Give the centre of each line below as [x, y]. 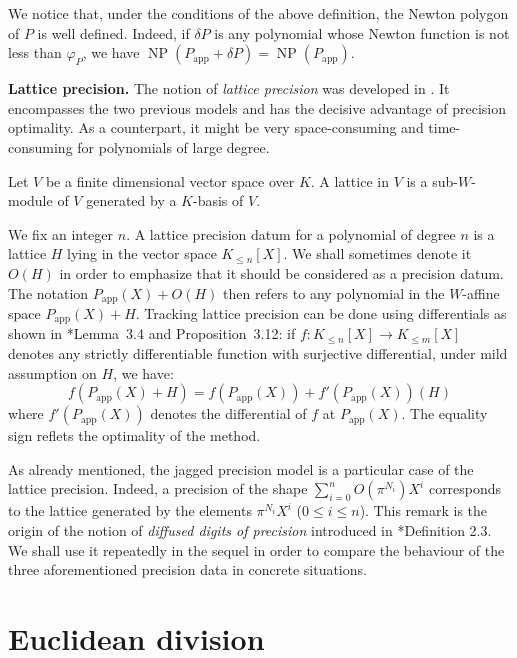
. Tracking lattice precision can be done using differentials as [321, 312]
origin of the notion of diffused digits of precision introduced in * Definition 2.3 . [250, 530]
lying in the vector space [142, 253]
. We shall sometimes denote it [377, 253]
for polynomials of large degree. [173, 146]
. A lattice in [349, 180]
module [30, 200]
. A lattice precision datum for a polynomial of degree [291, 233]
